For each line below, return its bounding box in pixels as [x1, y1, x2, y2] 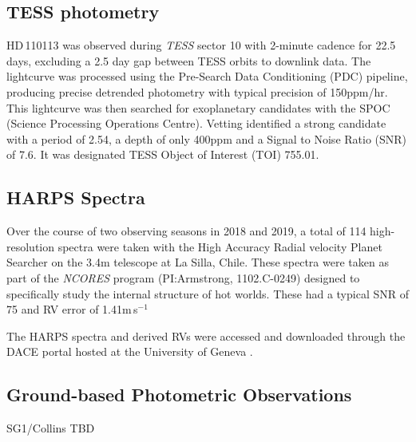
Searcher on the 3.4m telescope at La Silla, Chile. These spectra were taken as [6, 254, 389, 270]
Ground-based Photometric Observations [6, 382, 352, 407]
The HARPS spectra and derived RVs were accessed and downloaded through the [6, 327, 406, 344]
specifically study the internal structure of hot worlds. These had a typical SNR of [6, 285, 409, 302]
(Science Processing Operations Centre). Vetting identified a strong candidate [6, 115, 386, 132]
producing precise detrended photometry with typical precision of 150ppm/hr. [6, 83, 388, 100]
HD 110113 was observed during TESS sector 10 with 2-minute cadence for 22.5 [6, 37, 396, 53]
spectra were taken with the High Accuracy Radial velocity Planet [57, 238, 382, 255]
